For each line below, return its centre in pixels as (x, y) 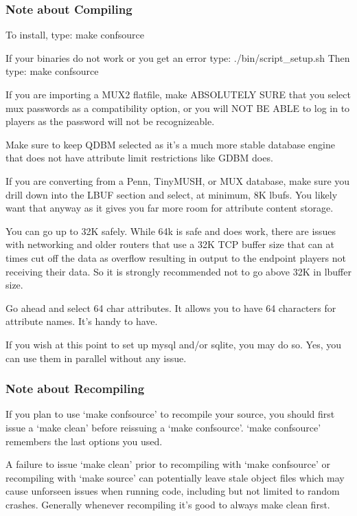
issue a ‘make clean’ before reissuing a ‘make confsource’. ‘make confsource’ (163, 427)
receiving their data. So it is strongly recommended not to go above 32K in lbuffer (178, 271)
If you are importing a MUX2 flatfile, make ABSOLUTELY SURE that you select (178, 94)
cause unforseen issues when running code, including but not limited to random (173, 491)
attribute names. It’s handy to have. (82, 321)
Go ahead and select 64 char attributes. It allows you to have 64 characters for (171, 307)
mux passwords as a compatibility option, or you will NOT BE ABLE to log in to (178, 108)
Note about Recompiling (75, 389)
